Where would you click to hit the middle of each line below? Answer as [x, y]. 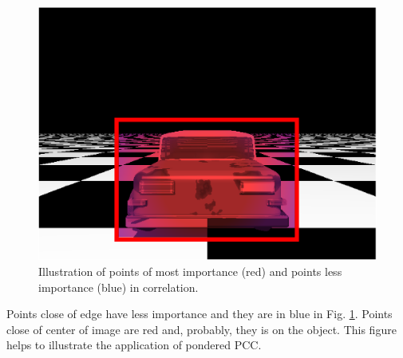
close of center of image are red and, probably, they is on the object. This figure [201, 329]
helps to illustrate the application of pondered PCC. [134, 345]
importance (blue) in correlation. [119, 287]
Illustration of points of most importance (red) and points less [190, 271]
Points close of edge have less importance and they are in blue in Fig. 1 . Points [200, 314]
